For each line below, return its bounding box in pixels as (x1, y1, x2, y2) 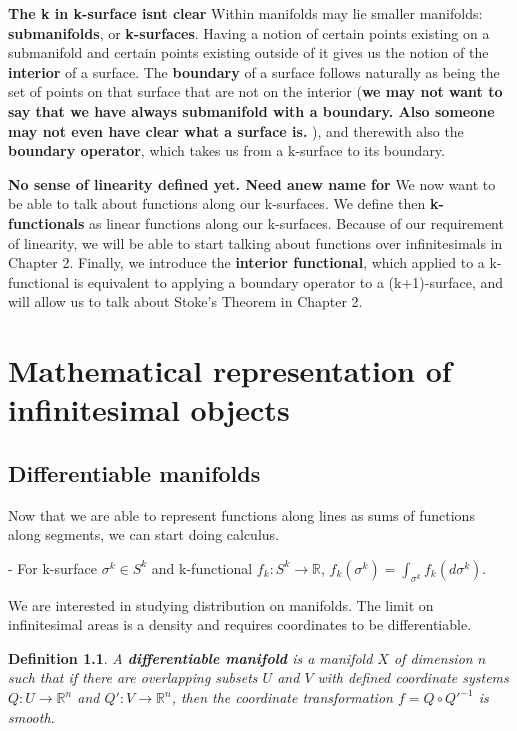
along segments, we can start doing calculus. (8, 524, 279, 545)
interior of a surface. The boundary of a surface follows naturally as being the (8, 61, 500, 82)
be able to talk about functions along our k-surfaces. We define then (8, 193, 426, 214)
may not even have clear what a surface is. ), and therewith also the (8, 120, 464, 141)
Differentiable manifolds (8, 457, 261, 488)
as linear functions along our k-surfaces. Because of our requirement (88, 212, 504, 233)
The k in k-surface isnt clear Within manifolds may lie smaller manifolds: (8, 3, 483, 23)
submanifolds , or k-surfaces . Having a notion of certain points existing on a (8, 22, 490, 43)
